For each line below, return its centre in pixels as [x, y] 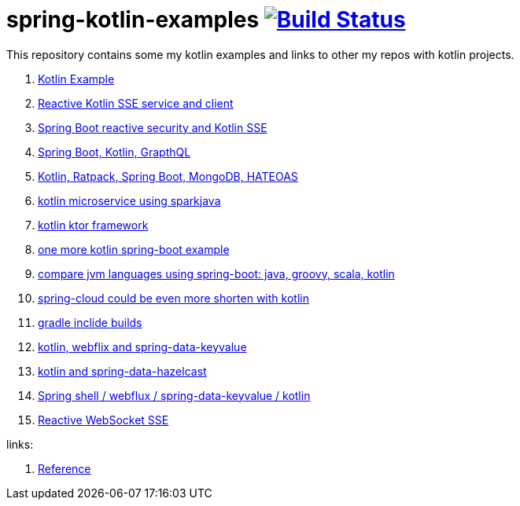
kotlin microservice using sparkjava [129, 200]
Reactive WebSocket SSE [103, 420]
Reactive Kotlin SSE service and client [136, 103]
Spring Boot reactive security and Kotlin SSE [153, 127]
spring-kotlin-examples [133, 20]
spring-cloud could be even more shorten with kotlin [173, 298]
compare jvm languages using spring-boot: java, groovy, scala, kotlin [216, 273]
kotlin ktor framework [93, 225]
